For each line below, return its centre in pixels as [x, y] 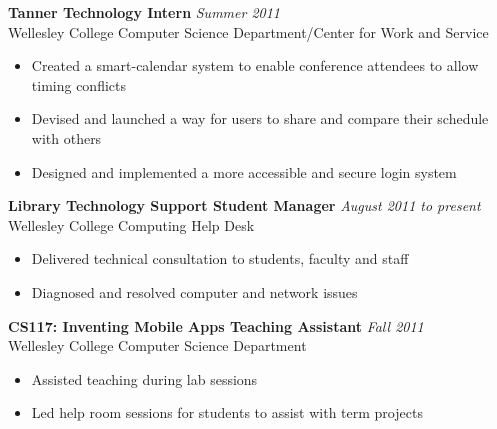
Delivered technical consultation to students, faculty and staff [220, 258]
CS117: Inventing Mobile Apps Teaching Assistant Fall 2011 [216, 325]
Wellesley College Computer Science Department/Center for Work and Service [248, 31]
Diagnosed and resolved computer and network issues [194, 291]
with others [66, 137]
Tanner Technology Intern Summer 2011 [144, 12]
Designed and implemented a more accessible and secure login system [244, 171]
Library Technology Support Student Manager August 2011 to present [244, 205]
